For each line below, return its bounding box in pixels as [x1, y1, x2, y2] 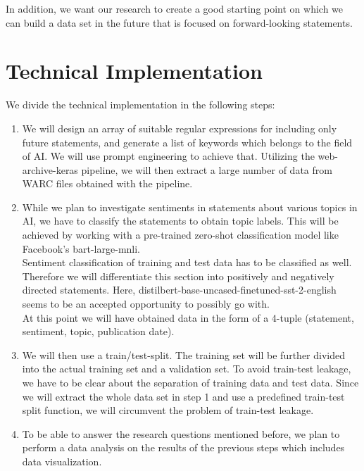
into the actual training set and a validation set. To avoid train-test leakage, [22, 361, 351, 376]
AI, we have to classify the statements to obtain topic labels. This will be [22, 213, 339, 228]
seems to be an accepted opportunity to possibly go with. [22, 296, 270, 311]
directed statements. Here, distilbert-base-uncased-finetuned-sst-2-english [22, 282, 337, 297]
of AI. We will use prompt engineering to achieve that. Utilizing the [22, 149, 315, 163]
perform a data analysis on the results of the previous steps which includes [22, 440, 345, 455]
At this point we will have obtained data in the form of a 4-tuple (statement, [22, 310, 354, 325]
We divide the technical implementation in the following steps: [6, 97, 275, 112]
